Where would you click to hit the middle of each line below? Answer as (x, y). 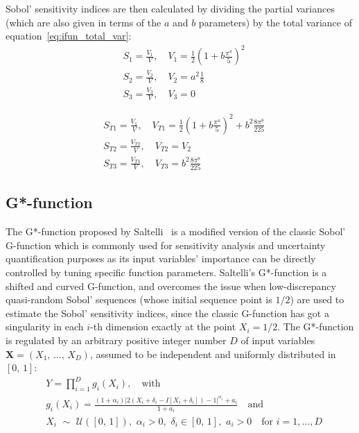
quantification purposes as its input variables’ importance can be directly (161, 258)
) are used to (317, 299)
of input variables (278, 340)
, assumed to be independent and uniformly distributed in (213, 354)
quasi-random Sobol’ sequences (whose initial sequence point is (139, 299)
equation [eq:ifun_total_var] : (69, 36)
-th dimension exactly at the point (163, 326)
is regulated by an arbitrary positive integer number (116, 340)
